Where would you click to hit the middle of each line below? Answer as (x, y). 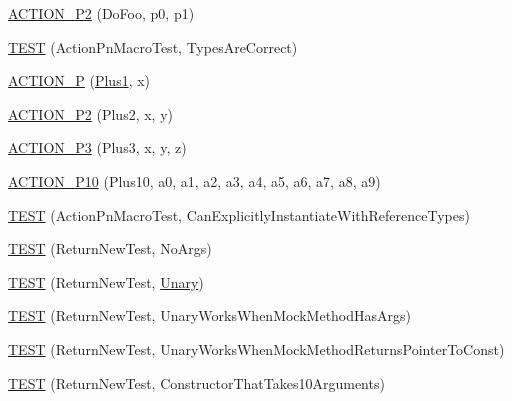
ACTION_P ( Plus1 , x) (79, 80)
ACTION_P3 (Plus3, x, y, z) (97, 147)
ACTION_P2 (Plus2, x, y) (90, 113)
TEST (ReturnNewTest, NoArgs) (110, 248)
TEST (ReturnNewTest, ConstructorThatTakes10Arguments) (196, 382)
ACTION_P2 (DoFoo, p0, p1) (101, 13)
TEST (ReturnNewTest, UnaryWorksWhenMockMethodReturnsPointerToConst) (256, 348)
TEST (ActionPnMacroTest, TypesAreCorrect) (153, 46)
